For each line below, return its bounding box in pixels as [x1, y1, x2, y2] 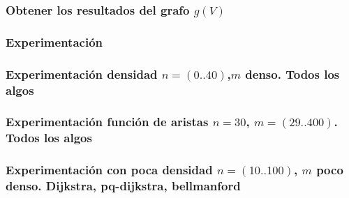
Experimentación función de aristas [6, 113, 209, 130]
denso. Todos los [245, 65, 340, 82]
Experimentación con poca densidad [6, 161, 213, 178]
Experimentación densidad [6, 65, 158, 82]
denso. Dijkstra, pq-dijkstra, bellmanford [6, 177, 241, 195]
